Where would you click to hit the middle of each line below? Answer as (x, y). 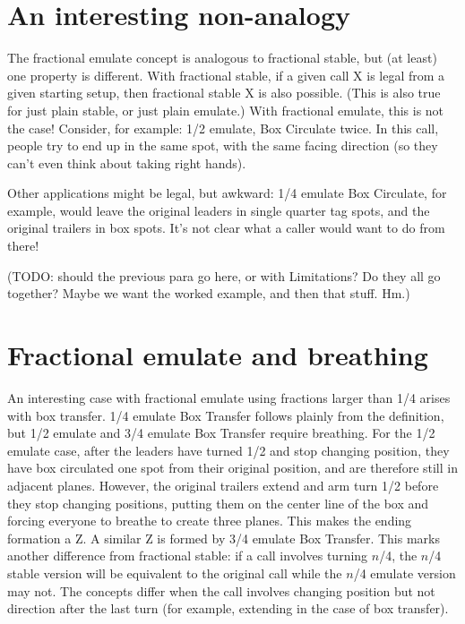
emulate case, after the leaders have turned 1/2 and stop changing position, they (228, 450)
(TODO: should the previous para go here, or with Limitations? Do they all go (224, 275)
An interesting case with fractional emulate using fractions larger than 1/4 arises (229, 397)
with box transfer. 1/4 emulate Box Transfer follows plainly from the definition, (226, 415)
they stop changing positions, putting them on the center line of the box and (218, 503)
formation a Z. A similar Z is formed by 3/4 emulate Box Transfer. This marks (224, 538)
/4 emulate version (405, 573)
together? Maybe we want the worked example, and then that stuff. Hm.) (209, 293)
